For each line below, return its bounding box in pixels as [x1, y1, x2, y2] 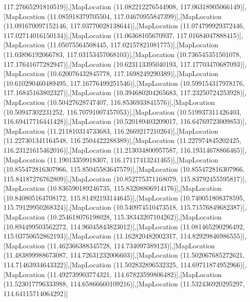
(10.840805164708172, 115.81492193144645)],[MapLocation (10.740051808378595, [3, 192, 245, 202]
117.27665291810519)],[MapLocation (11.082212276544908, [3, 1, 178, 11]
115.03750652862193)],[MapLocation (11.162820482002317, [3, 231, 178, 241]
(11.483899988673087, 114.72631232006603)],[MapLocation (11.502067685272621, [3, 250, 245, 260]
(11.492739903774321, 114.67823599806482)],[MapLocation [47, 269, 222, 279]
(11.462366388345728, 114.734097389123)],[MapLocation [47, 240, 215, 250]
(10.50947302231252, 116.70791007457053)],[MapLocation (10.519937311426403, [3, 106, 241, 117]
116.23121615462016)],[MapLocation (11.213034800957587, [3, 144, 178, 155]
